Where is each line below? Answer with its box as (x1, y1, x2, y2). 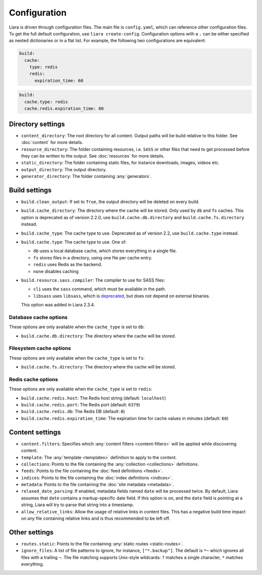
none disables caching (33, 268, 79, 274)
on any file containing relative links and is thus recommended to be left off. (21, 515, 170, 521)
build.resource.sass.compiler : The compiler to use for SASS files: (21, 277, 165, 283)
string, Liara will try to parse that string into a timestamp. (21, 502, 134, 508)
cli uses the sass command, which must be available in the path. (33, 286, 166, 292)
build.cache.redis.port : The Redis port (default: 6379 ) (21, 402, 140, 408)
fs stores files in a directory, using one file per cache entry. (33, 255, 152, 260)
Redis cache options (9, 376, 58, 383)
